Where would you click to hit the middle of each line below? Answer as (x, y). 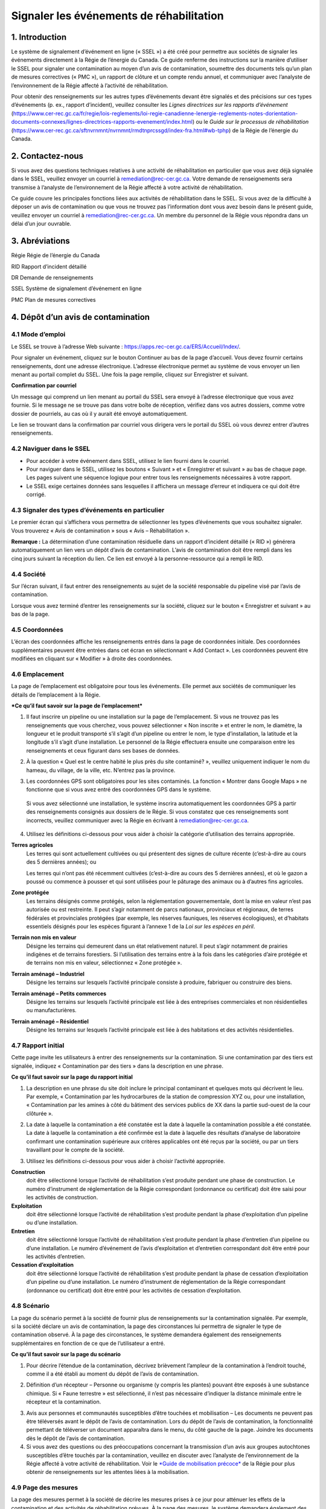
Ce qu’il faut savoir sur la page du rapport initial (72, 1077)
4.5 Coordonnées (37, 630)
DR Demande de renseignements (52, 277)
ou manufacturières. (51, 1010)
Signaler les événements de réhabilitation (118, 16)
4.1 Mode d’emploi (38, 334)
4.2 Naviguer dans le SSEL (51, 448)
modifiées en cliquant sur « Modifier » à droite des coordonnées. (92, 659)
